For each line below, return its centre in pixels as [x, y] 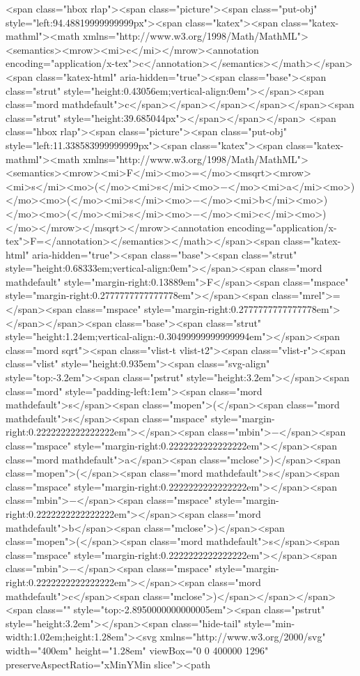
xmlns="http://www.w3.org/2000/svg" [243, 637]
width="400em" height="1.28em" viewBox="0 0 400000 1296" [137, 650]
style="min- [269, 623]
